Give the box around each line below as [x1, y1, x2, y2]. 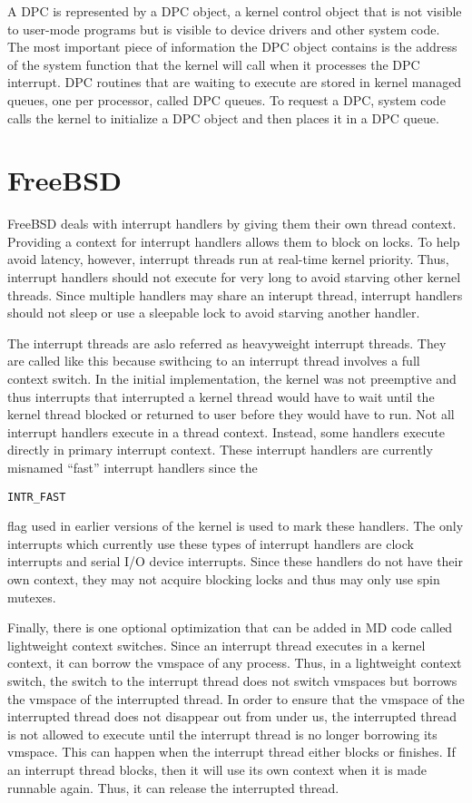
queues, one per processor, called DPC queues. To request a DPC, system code [7, 90, 446, 109]
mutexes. [7, 587, 56, 606]
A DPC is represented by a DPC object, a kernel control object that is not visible [7, 2, 462, 20]
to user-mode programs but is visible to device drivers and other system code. [7, 19, 440, 38]
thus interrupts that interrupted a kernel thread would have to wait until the [7, 387, 435, 406]
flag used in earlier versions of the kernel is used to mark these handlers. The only [7, 516, 464, 535]
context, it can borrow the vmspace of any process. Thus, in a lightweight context [7, 653, 462, 672]
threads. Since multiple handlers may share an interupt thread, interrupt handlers [7, 285, 463, 304]
